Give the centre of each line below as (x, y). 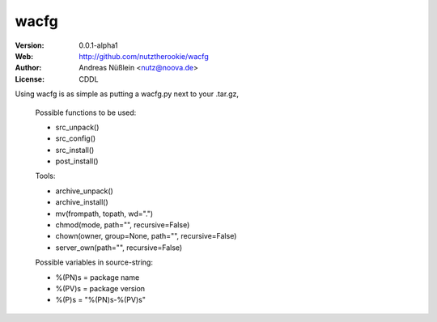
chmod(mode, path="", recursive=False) (123, 225)
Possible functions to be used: (86, 112)
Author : (28, 68)
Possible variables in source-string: (94, 262)
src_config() (76, 138)
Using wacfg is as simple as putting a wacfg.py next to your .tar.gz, (127, 94)
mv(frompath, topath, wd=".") (104, 214)
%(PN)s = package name (98, 277)
